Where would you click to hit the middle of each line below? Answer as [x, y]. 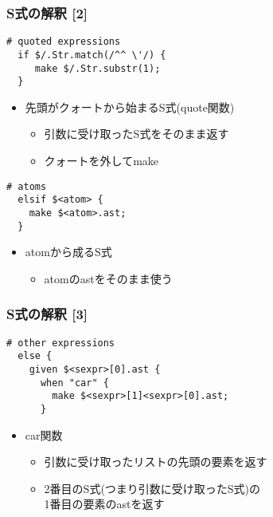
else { [35, 356]
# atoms [27, 186]
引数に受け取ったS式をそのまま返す [136, 134]
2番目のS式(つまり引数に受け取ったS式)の [152, 488]
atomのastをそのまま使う [108, 278]
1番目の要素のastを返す [104, 504]
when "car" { [74, 383]
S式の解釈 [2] [47, 12]
